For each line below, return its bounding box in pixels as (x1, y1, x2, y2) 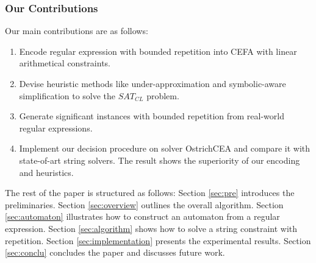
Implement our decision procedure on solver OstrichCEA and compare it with (19, 142, 311, 155)
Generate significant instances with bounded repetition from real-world (19, 110, 284, 122)
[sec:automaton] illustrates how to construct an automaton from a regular (5, 210, 280, 223)
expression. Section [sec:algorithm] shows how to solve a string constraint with (5, 222, 298, 234)
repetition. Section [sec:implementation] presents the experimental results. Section (5, 234, 311, 247)
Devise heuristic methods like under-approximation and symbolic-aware (19, 77, 286, 89)
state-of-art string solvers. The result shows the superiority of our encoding (19, 153, 300, 166)
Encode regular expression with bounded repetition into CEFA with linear (19, 44, 297, 57)
